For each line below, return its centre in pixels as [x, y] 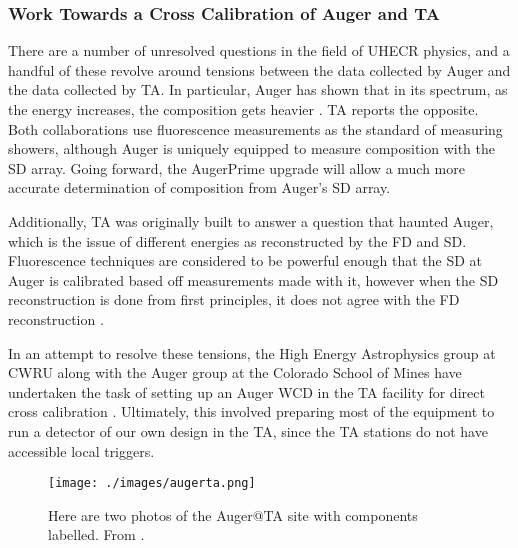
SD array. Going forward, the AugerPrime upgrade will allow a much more [236, 167]
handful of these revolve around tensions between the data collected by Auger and [259, 69]
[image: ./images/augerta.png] [152, 483]
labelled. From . [96, 534]
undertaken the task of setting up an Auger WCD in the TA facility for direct [246, 391]
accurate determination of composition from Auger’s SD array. [199, 187]
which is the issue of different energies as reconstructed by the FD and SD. [237, 240]
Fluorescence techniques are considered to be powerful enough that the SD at [245, 260]
